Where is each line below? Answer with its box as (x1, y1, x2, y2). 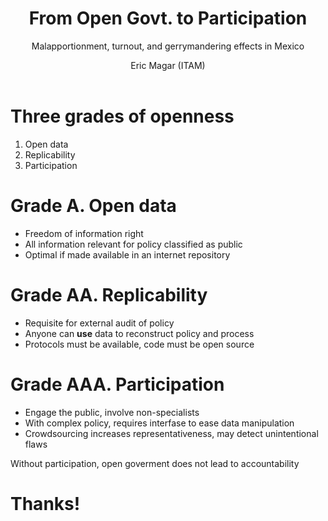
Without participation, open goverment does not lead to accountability (10, 457, 300, 469)
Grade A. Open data (10, 194, 177, 217)
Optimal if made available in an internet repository (24, 248, 231, 261)
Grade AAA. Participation (10, 373, 225, 396)
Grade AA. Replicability (10, 283, 208, 306)
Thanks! (10, 492, 81, 515)
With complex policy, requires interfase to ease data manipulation (24, 417, 295, 429)
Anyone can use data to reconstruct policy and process (24, 327, 255, 339)
